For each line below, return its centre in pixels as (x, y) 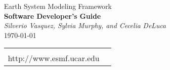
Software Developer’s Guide (52, 16)
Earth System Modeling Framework (58, 6)
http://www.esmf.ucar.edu (54, 58)
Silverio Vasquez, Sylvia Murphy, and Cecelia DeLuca (85, 25)
